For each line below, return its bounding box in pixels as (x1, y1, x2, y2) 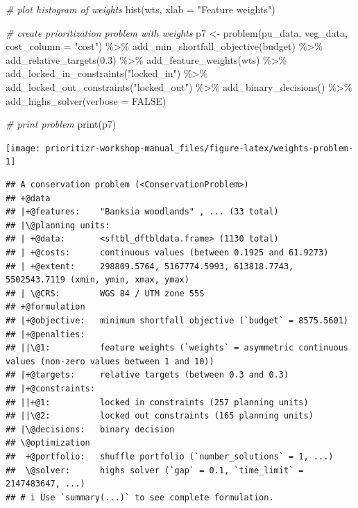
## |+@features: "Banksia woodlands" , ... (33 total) (6, 207, 279, 217)
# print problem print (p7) (6, 117, 117, 131)
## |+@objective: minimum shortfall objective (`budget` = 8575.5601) (6, 316, 348, 325)
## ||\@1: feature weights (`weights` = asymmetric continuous (6, 343, 348, 353)
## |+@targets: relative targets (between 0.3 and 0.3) (6, 370, 289, 380)
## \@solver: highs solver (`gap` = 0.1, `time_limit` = (6, 465, 304, 475)
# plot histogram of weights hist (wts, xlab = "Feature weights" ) (6, 2, 275, 16)
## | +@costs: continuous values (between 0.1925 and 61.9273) (6, 248, 329, 258)
